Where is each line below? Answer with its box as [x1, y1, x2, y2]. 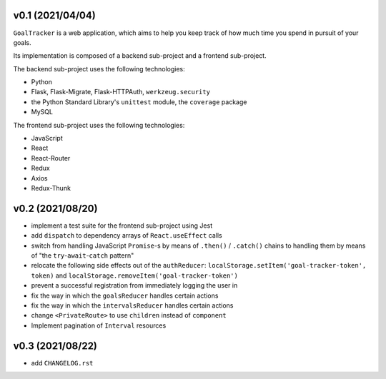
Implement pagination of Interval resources [31, 321, 167, 330]
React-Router [31, 153, 71, 162]
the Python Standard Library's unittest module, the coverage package [31, 97, 247, 106]
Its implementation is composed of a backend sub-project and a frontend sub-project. [13, 51, 267, 60]
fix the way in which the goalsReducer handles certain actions [31, 291, 219, 300]
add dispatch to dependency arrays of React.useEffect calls [31, 231, 222, 240]
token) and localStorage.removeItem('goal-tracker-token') [31, 271, 239, 280]
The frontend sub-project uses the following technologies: [13, 121, 185, 129]
